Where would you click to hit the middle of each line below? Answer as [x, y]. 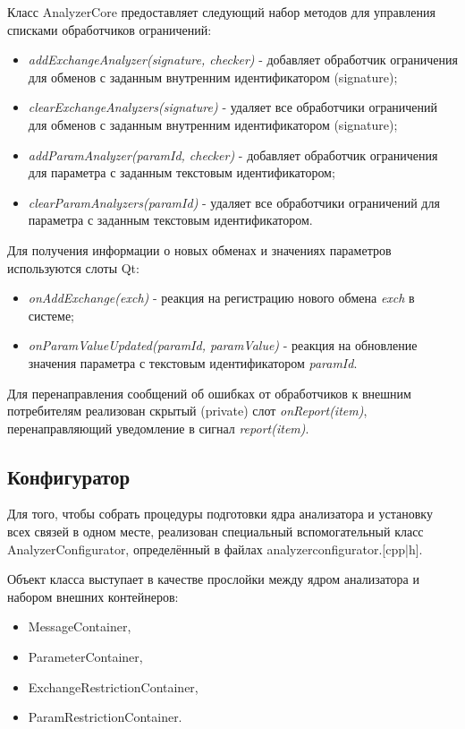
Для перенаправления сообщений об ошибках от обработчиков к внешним [209, 393]
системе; [51, 315]
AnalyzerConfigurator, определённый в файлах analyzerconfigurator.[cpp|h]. [215, 549]
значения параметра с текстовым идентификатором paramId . [193, 362]
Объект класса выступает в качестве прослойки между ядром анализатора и [213, 579]
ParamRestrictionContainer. [105, 717]
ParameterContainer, [85, 657]
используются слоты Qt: [73, 267]
